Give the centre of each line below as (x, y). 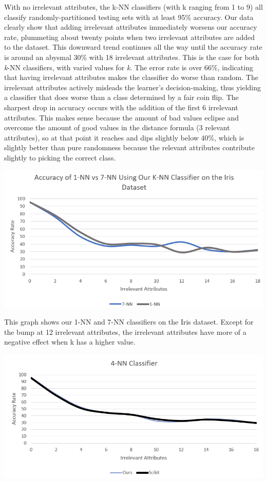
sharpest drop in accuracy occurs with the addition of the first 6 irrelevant (121, 107)
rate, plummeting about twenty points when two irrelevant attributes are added (130, 37)
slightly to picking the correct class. (60, 157)
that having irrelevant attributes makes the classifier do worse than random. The (131, 77)
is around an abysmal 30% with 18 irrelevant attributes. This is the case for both (132, 57)
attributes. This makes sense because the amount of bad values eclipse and (122, 117)
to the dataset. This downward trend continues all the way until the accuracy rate (133, 47)
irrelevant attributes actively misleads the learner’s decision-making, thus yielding (132, 87)
